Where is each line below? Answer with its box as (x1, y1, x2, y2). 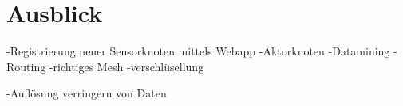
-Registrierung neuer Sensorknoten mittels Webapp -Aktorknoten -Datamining (6, 43, 390, 59)
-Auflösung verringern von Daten (6, 85, 167, 101)
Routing (6, 58, 46, 74)
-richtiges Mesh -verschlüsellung (49, 58, 204, 74)
